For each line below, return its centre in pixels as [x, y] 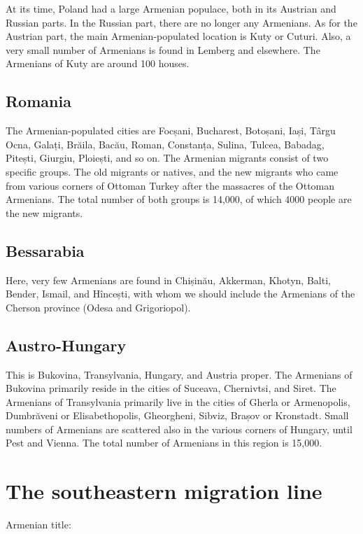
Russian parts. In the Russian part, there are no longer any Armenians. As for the [181, 22]
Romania [38, 101]
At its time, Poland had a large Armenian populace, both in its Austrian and [171, 8]
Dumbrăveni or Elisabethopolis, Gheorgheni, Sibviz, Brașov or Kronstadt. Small [177, 415]
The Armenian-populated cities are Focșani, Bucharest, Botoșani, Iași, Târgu [171, 131]
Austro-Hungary [66, 345]
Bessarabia [45, 250]
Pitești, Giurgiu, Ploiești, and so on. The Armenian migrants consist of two [167, 158]
